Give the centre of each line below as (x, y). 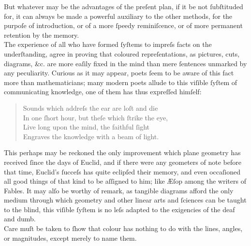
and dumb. (20, 219)
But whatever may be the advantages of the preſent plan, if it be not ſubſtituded (124, 6)
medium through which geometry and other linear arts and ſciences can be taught (125, 200)
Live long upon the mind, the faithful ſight (86, 127)
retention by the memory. (42, 35)
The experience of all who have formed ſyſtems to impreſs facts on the (108, 44)
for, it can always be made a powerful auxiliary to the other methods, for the (118, 16)
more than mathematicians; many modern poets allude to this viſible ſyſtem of (121, 82)
